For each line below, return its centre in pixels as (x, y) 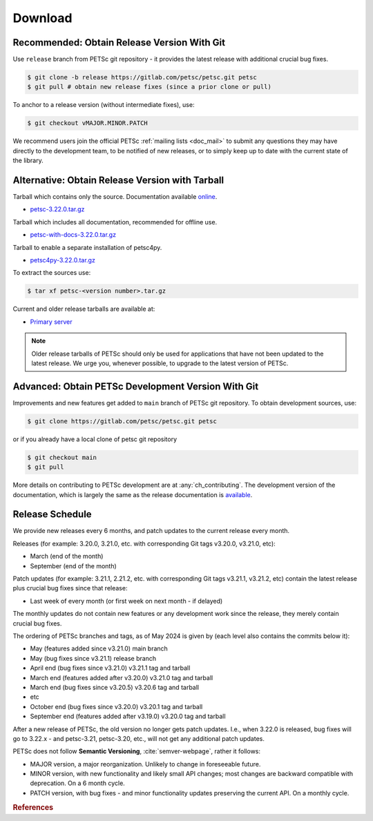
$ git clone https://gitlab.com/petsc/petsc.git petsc (122, 421)
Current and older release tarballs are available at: (84, 309)
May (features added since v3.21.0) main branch (99, 648)
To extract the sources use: (52, 273)
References (33, 807)
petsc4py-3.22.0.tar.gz (63, 260)
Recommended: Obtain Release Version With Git (119, 42)
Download (42, 18)
